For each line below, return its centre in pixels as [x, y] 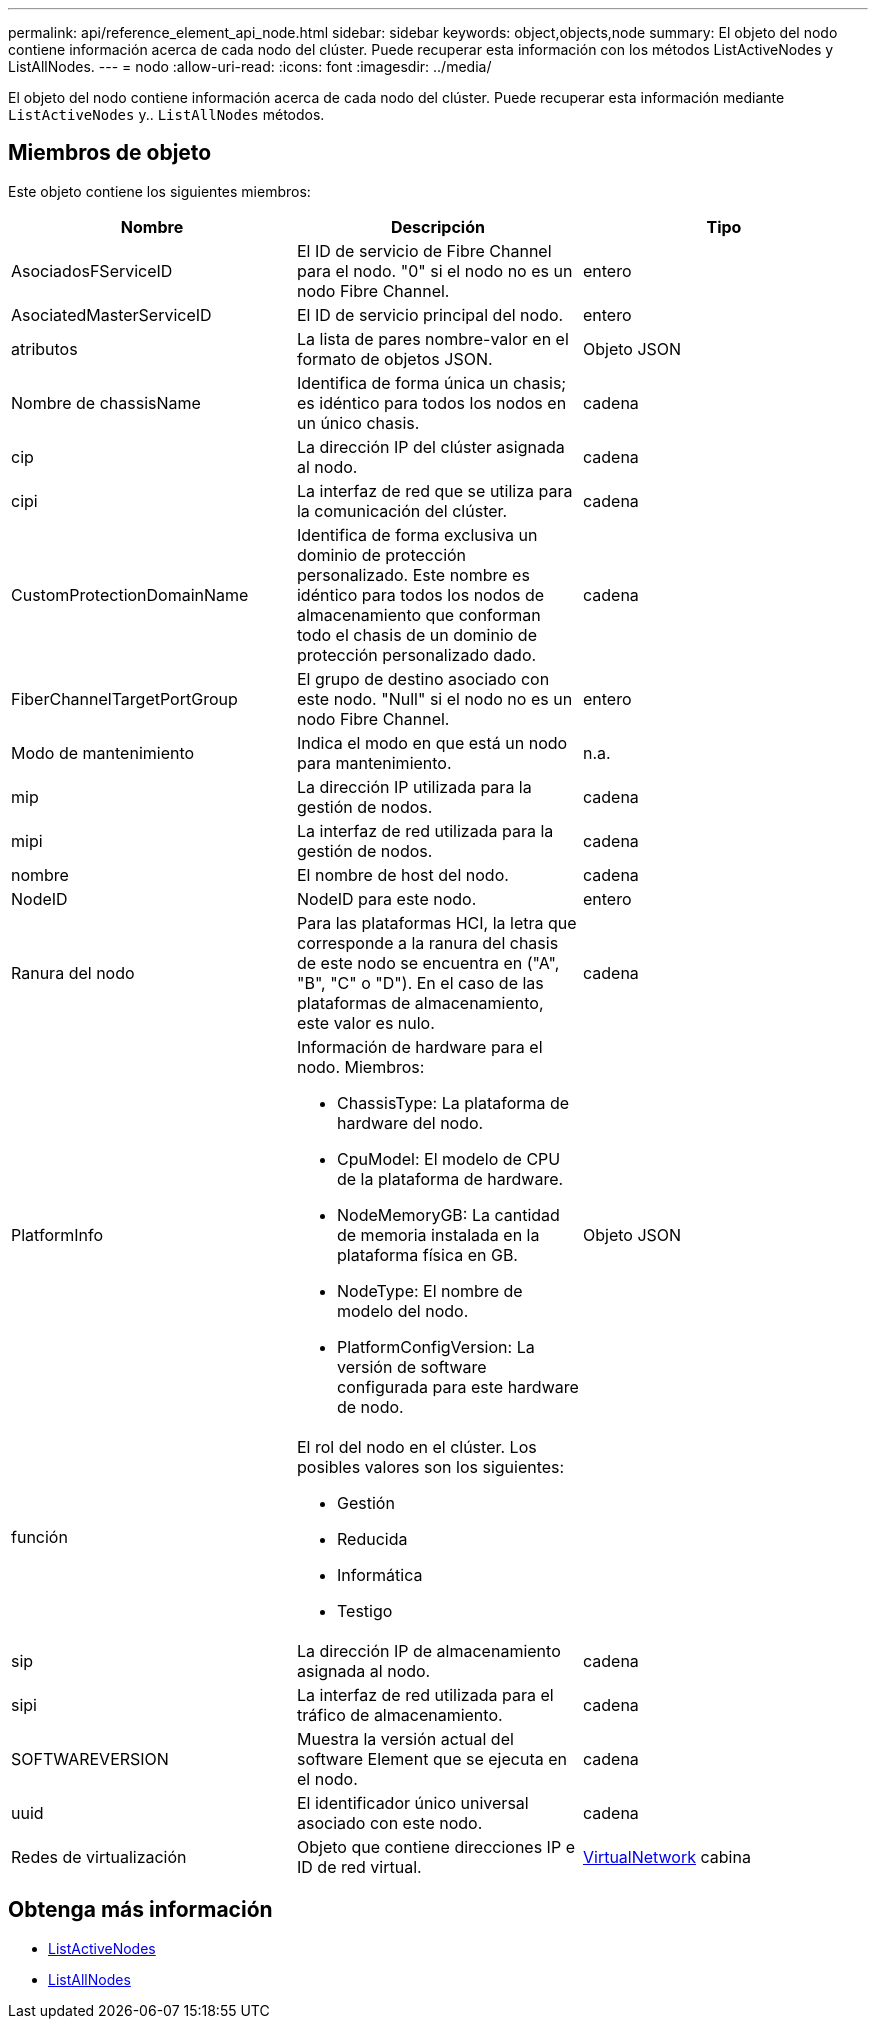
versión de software [411, 1366]
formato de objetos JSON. [394, 358]
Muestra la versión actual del [405, 1738]
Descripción [437, 226]
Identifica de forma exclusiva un [417, 534]
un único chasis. [358, 422]
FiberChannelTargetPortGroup [124, 698]
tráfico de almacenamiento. [399, 1714]
